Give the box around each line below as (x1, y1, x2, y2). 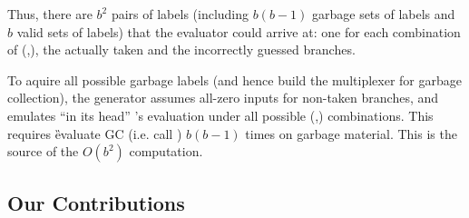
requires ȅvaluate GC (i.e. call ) (7, 124, 182, 143)
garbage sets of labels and (311, 5, 455, 23)
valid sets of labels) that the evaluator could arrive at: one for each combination (16, 22, 461, 41)
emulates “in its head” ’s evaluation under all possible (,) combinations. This (7, 105, 434, 124)
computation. (129, 142, 203, 161)
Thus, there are (7, 5, 93, 23)
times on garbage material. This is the (245, 124, 457, 143)
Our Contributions (7, 188, 185, 216)
